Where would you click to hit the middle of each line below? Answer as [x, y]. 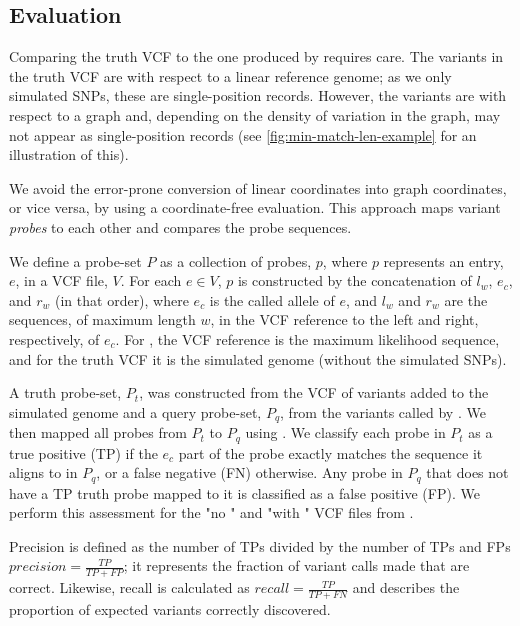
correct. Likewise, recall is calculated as [129, 587]
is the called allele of [272, 299]
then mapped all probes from [98, 432]
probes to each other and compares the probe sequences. [180, 226]
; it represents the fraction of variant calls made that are [296, 565]
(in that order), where [122, 299]
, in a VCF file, [61, 280]
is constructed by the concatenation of [354, 280]
